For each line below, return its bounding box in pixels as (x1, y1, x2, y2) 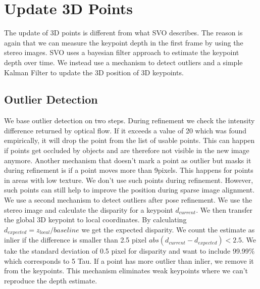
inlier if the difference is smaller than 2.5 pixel (4, 234, 147, 245)
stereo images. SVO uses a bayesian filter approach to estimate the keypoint (4, 47, 239, 58)
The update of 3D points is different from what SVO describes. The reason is (4, 27, 243, 38)
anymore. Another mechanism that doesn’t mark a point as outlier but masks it (4, 155, 251, 165)
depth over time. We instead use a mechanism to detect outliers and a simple (4, 57, 243, 67)
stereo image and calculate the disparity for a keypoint (4, 204, 173, 215)
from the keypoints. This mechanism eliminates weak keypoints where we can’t (4, 265, 248, 276)
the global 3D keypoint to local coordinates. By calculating (4, 214, 187, 225)
